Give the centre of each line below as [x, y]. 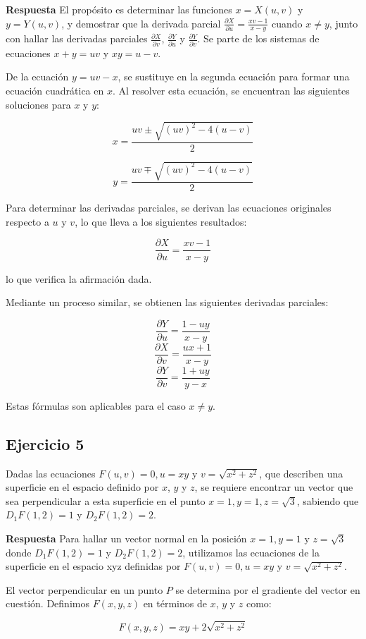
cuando [287, 23]
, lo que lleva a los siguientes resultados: [161, 221]
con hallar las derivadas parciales [77, 38]
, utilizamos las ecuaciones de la [251, 552]
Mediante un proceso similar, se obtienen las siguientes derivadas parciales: [167, 302]
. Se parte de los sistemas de [258, 38]
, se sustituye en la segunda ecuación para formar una [234, 77]
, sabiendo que [328, 500]
